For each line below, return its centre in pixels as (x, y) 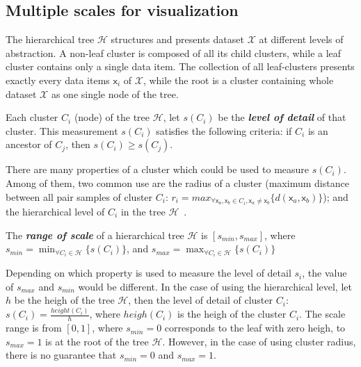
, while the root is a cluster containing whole (238, 80)
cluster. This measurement (62, 130)
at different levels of (301, 39)
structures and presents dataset (177, 39)
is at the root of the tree (97, 341)
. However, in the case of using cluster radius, (259, 341)
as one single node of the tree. (115, 93)
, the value (324, 273)
